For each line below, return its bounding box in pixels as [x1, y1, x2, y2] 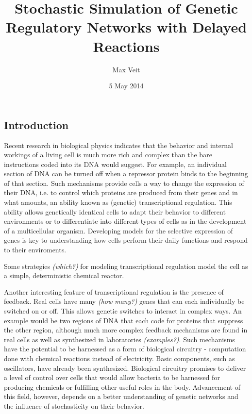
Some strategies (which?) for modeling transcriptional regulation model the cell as [4, 261, 248, 271]
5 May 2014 [109, 81, 144, 91]
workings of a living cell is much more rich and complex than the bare [4, 149, 212, 160]
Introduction [4, 117, 69, 132]
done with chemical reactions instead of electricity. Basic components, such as [4, 353, 235, 363]
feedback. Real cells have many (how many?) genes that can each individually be [4, 296, 245, 306]
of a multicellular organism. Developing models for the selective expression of [4, 225, 233, 235]
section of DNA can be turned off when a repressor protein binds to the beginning [4, 168, 248, 179]
